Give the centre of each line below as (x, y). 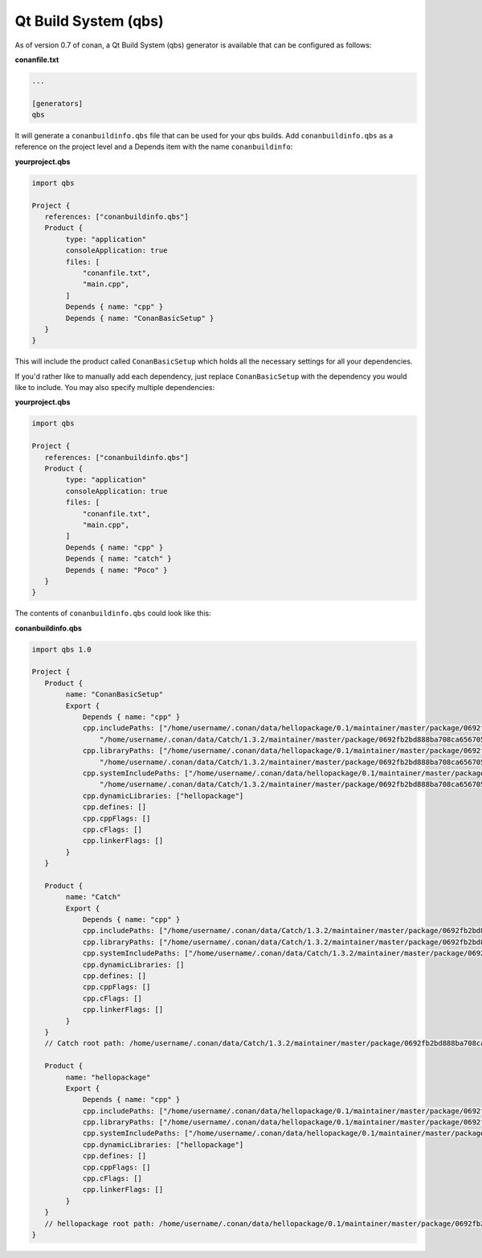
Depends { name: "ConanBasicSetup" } (140, 318)
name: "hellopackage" (108, 1077)
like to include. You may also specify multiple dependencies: (115, 388)
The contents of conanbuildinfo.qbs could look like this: (113, 613)
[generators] (57, 103)
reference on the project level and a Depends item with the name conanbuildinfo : (154, 147)
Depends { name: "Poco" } (116, 570)
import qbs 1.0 (61, 649)
